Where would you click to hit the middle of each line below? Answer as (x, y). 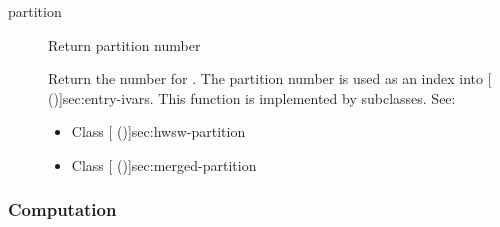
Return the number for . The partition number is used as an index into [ (270, 78)
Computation (62, 209)
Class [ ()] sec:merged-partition (164, 164)
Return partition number (124, 44)
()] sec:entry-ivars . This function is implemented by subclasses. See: (252, 97)
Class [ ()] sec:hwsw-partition (158, 131)
